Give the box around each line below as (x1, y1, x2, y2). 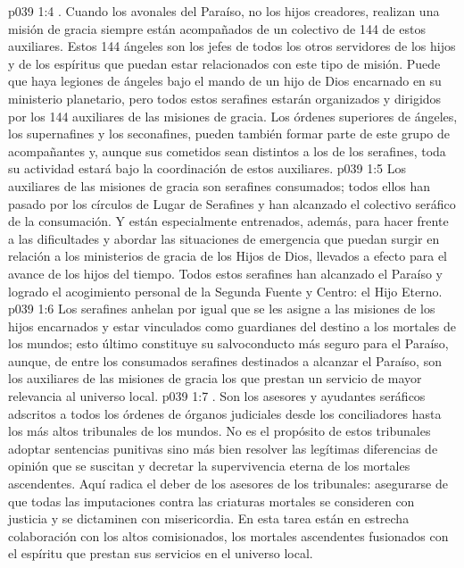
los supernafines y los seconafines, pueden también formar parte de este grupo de (8, 124, 450, 143)
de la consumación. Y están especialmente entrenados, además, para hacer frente (8, 212, 449, 230)
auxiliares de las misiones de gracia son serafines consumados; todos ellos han (8, 176, 431, 195)
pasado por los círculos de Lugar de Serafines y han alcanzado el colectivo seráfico (8, 194, 456, 213)
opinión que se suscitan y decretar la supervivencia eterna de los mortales (8, 456, 410, 475)
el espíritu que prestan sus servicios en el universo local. (8, 544, 313, 563)
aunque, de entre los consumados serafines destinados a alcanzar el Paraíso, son (8, 351, 442, 370)
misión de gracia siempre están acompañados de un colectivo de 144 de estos (8, 19, 426, 38)
